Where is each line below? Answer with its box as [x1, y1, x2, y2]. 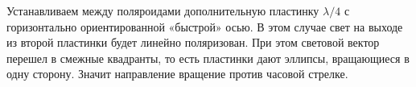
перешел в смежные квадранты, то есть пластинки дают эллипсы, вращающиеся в [6, 49, 410, 66]
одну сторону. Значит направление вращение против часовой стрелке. [6, 65, 348, 82]
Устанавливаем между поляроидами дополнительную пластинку [6, 2, 319, 19]
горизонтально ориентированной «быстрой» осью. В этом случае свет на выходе [6, 18, 403, 35]
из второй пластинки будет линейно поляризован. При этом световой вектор [6, 34, 380, 51]
